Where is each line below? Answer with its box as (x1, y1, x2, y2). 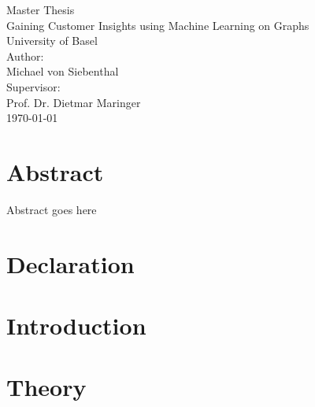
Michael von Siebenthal (6, 63, 119, 80)
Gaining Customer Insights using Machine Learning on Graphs (6, 17, 309, 33)
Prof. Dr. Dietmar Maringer (6, 94, 141, 110)
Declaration (6, 247, 135, 279)
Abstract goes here (6, 201, 97, 217)
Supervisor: (6, 78, 61, 94)
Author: (6, 47, 44, 64)
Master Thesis (6, 2, 75, 17)
